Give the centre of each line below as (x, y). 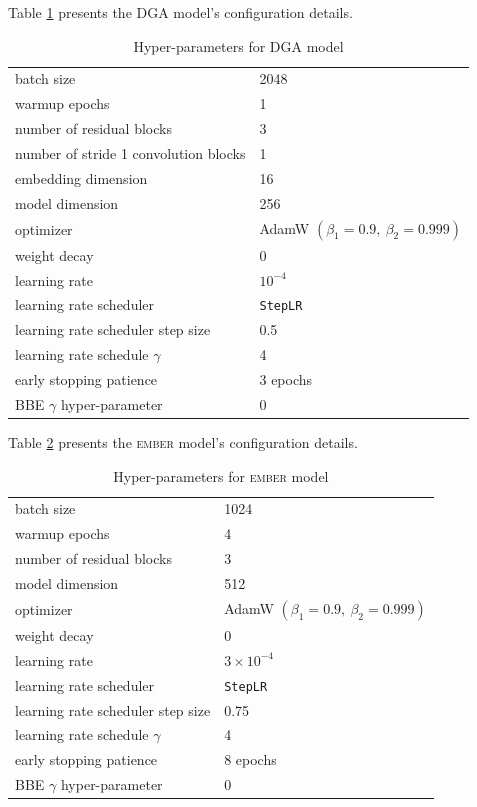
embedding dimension (81, 177)
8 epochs (250, 759)
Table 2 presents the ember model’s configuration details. (183, 441)
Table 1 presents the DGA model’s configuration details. (180, 12)
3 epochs (286, 379)
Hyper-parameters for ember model (221, 475)
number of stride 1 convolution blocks (130, 152)
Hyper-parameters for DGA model (238, 45)
